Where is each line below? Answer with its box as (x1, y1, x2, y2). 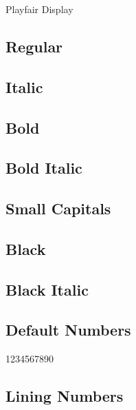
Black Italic (5, 278, 89, 300)
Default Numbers (5, 319, 131, 340)
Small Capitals (5, 198, 111, 219)
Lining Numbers (5, 385, 124, 407)
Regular (5, 35, 63, 57)
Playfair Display (5, 2, 73, 16)
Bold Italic (5, 157, 82, 178)
